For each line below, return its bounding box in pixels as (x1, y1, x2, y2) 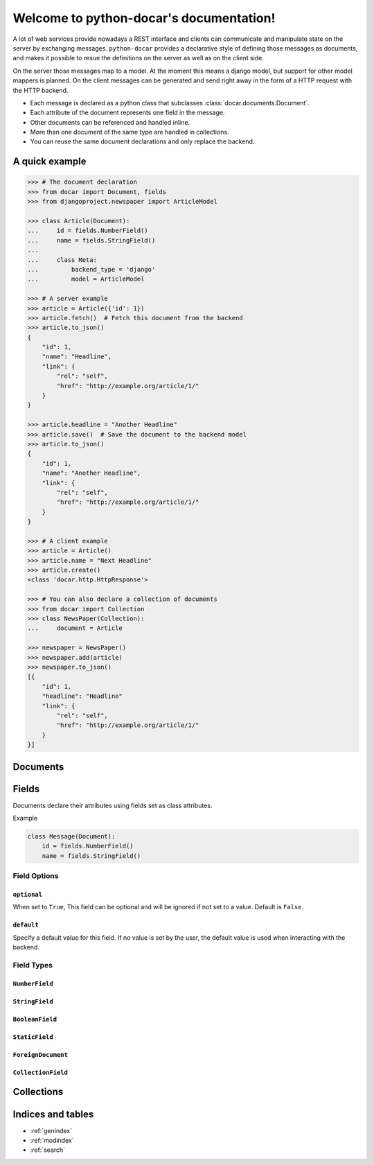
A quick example (12, 156, 87, 168)
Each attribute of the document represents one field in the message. (30, 108, 225, 117)
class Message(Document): (27, 832, 116, 840)
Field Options (12, 871, 59, 881)
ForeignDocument (12, 1051, 69, 1058)
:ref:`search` (30, 1146, 66, 1154)
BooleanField (12, 1015, 57, 1023)
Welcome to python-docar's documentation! (12, 10, 276, 26)
